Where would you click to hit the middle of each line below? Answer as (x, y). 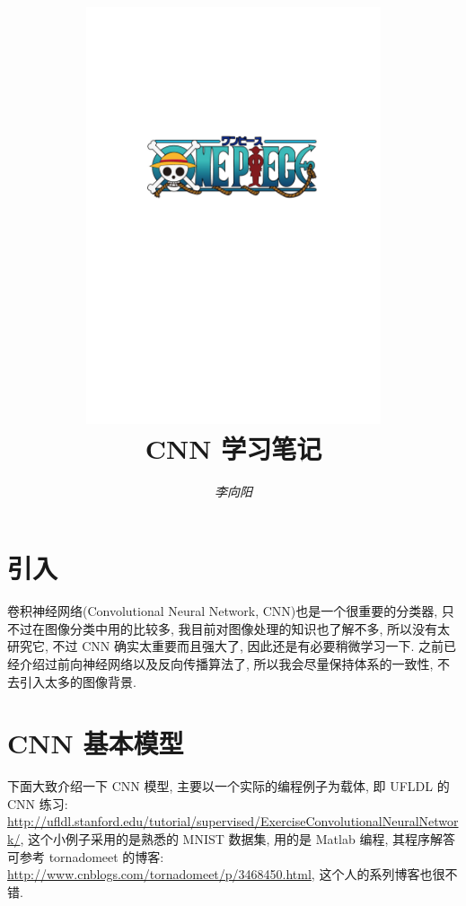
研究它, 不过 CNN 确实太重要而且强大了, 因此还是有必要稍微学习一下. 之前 (226, 646)
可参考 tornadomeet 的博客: (86, 856)
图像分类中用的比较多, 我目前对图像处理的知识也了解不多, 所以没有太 (247, 628)
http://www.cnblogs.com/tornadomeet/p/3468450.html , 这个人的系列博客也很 (226, 874)
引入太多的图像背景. (78, 681)
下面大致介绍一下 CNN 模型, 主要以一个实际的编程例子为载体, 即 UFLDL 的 (229, 786)
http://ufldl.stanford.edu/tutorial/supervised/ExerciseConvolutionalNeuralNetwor (233, 821)
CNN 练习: (38, 803)
